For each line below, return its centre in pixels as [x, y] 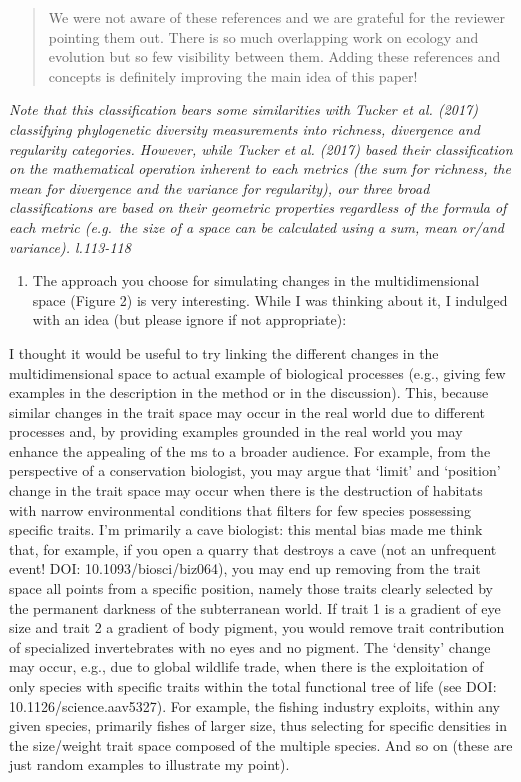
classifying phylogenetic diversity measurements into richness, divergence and [244, 128]
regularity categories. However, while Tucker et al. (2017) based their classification [261, 148]
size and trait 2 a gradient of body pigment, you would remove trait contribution [257, 627]
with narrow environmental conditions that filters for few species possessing [240, 509]
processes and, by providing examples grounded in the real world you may [236, 431]
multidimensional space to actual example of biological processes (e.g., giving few [257, 372]
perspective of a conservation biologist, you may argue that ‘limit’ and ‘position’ [255, 470]
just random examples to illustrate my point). [149, 764]
